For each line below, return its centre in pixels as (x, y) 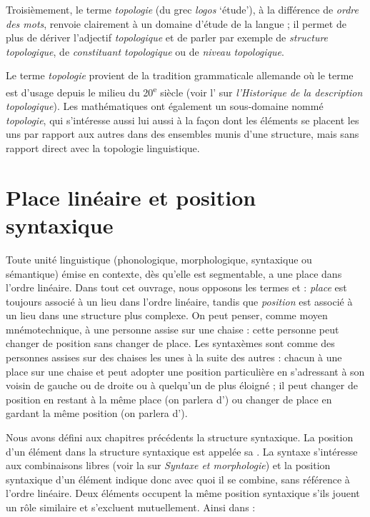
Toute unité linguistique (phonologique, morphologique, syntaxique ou (159, 259)
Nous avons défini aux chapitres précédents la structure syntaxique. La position (180, 437)
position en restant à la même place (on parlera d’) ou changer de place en (169, 399)
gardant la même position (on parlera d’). (97, 413)
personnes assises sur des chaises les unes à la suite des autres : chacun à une (174, 357)
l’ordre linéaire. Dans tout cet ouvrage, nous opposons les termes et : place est (176, 287)
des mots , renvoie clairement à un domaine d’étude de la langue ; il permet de (176, 23)
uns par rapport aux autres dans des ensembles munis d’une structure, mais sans (182, 134)
